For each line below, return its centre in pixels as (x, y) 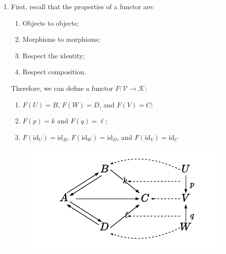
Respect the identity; (54, 55)
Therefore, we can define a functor (62, 88)
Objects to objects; (51, 23)
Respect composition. (54, 72)
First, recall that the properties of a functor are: (83, 6)
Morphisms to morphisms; (61, 39)
